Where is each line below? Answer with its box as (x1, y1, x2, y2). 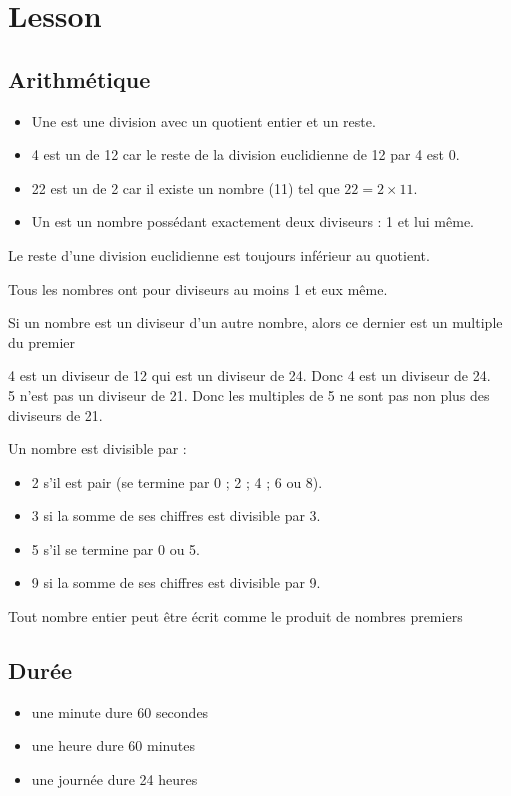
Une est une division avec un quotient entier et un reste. (31, 110, 376, 131)
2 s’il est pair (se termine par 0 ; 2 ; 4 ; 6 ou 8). (31, 471, 323, 492)
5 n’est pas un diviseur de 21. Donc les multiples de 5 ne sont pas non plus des (8, 384, 490, 405)
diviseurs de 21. (8, 404, 103, 425)
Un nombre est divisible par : (8, 438, 187, 459)
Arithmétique (8, 63, 151, 94)
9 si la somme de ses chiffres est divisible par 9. (31, 572, 321, 593)
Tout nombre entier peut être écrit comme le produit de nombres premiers (8, 606, 463, 627)
